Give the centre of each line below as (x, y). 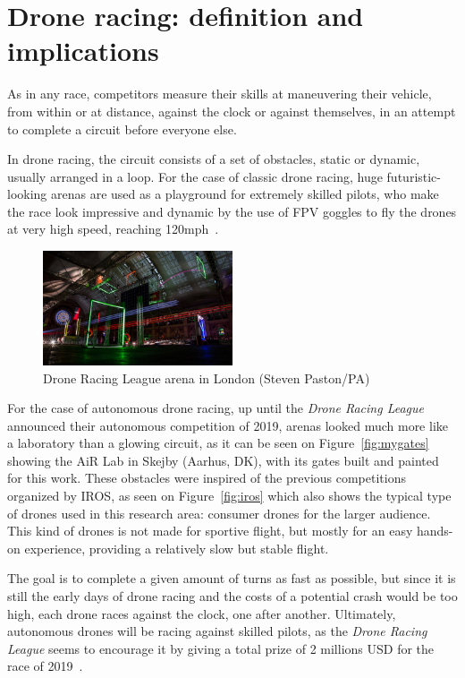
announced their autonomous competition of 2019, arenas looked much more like (228, 425)
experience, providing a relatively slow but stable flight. (177, 548)
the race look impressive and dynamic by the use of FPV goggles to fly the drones (232, 211)
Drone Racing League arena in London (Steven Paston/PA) (207, 378)
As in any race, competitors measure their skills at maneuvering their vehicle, (220, 94)
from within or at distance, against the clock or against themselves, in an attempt (232, 111)
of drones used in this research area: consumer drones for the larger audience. (219, 513)
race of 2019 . (45, 666)
